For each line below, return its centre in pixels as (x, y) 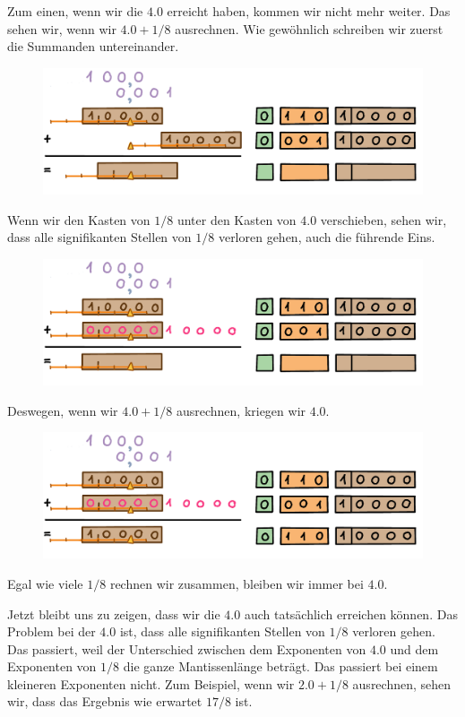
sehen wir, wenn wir (62, 28)
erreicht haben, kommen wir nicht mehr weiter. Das (309, 11)
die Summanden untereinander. (93, 46)
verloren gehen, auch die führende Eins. (327, 237)
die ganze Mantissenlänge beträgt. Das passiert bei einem (280, 666)
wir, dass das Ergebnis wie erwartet (105, 701)
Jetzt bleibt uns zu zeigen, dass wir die (114, 613)
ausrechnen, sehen (402, 683)
